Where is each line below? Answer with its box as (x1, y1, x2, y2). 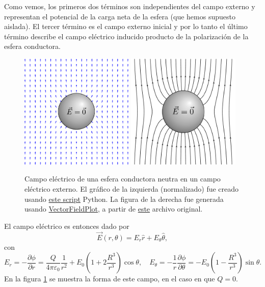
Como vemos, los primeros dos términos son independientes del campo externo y (4, 1, 255, 11)
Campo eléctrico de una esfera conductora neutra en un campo (24, 173, 221, 184)
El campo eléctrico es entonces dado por (4, 220, 129, 231)
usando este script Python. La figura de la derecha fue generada (24, 193, 224, 204)
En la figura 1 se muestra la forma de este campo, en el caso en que (4, 273, 215, 284)
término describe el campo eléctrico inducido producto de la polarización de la (4, 31, 249, 41)
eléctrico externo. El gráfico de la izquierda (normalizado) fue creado (24, 184, 239, 194)
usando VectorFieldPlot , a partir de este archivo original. (24, 203, 203, 214)
